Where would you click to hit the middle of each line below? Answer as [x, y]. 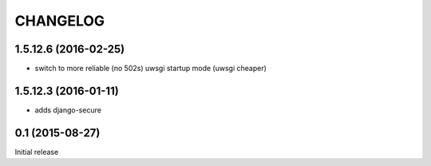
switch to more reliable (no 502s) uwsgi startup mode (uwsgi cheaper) [151, 69]
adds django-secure [68, 110]
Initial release [37, 152]
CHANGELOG [60, 21]
